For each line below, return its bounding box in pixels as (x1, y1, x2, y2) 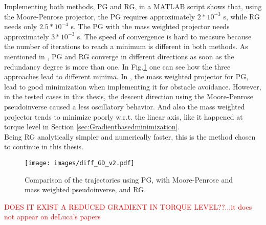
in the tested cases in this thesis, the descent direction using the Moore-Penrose (4, 91, 254, 102)
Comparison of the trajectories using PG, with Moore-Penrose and (25, 174, 233, 185)
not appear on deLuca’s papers (4, 211, 101, 222)
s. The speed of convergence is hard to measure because (77, 31, 252, 41)
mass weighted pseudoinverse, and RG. (25, 184, 146, 195)
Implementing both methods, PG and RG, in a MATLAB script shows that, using (4, 1, 262, 11)
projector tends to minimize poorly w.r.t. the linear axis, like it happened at (4, 111, 243, 122)
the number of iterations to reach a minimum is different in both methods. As (4, 41, 248, 52)
